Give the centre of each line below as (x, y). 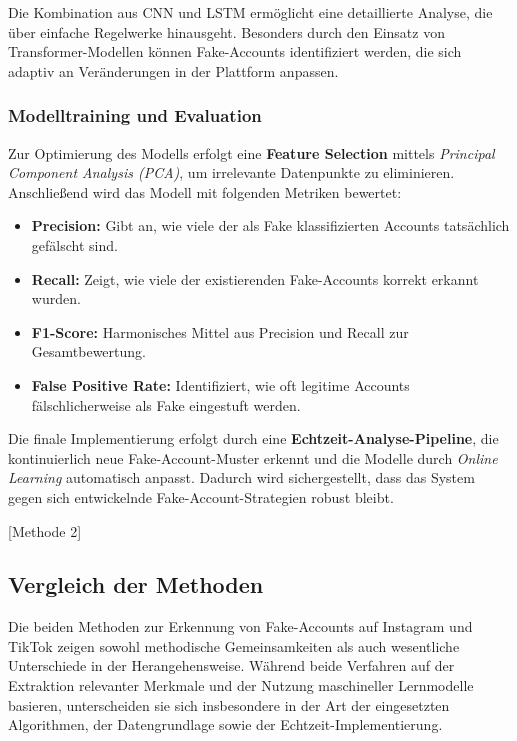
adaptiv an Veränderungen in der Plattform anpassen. (173, 70)
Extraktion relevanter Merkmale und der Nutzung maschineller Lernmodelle (241, 685)
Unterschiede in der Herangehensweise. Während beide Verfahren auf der (231, 665)
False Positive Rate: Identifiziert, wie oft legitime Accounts (220, 384)
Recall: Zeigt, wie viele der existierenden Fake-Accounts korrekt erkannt (255, 278)
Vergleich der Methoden (136, 584)
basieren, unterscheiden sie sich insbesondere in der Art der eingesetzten (229, 704)
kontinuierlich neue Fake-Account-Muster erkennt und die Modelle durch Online (253, 457)
